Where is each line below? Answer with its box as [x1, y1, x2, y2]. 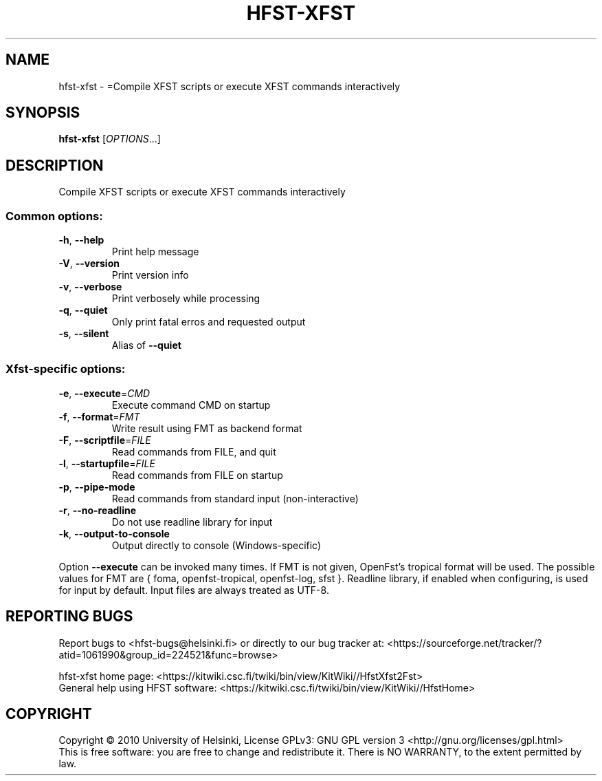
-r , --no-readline [58, 504, 137, 516]
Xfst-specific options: [5, 362, 126, 376]
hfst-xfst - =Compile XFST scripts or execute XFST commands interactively [58, 80, 401, 92]
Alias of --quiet [111, 339, 181, 352]
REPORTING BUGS [5, 608, 133, 625]
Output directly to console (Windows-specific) [111, 539, 322, 551]
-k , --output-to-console [58, 527, 170, 539]
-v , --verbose [58, 281, 122, 293]
